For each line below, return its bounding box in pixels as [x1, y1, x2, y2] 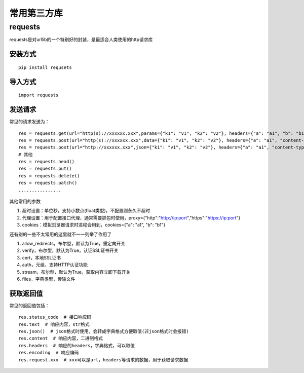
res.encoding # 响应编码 [18, 350, 79, 356]
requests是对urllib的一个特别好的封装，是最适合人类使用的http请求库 [9, 36, 153, 43]
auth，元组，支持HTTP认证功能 [22, 262, 88, 268]
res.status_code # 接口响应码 [18, 314, 92, 320]
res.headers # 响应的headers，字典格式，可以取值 [18, 343, 135, 348]
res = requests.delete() [18, 173, 80, 178]
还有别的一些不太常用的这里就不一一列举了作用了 [9, 231, 111, 237]
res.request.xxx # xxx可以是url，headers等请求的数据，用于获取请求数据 [18, 357, 188, 362]
